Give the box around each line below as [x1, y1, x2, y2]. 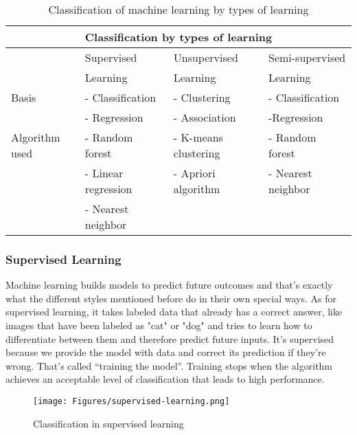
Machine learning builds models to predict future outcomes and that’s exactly [5, 278, 333, 292]
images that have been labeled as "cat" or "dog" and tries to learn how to [5, 318, 312, 332]
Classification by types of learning [84, 29, 273, 45]
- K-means [173, 129, 223, 145]
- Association [173, 109, 236, 125]
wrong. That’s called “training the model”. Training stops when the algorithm [5, 358, 333, 372]
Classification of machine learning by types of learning [48, 1, 309, 17]
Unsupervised [173, 49, 238, 65]
